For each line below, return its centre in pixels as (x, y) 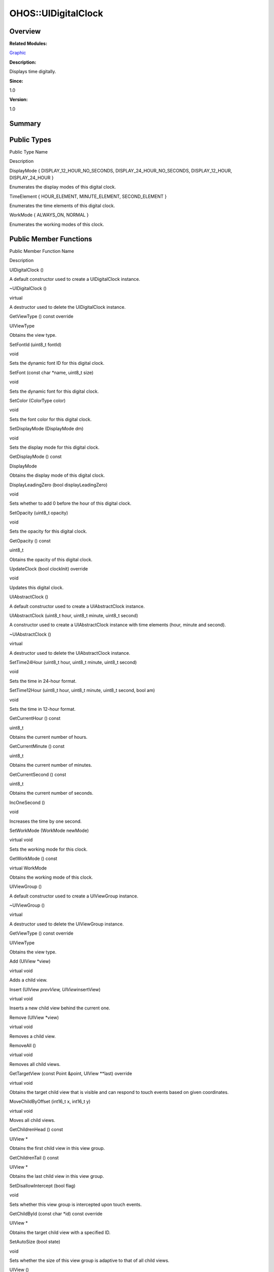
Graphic (18, 53)
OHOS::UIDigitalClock (56, 13)
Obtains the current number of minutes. (51, 765)
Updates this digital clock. (37, 587)
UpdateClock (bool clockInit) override (49, 569)
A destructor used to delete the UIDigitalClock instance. (68, 307)
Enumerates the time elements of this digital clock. (62, 206)
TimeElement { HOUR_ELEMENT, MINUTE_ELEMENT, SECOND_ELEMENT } (88, 196)
